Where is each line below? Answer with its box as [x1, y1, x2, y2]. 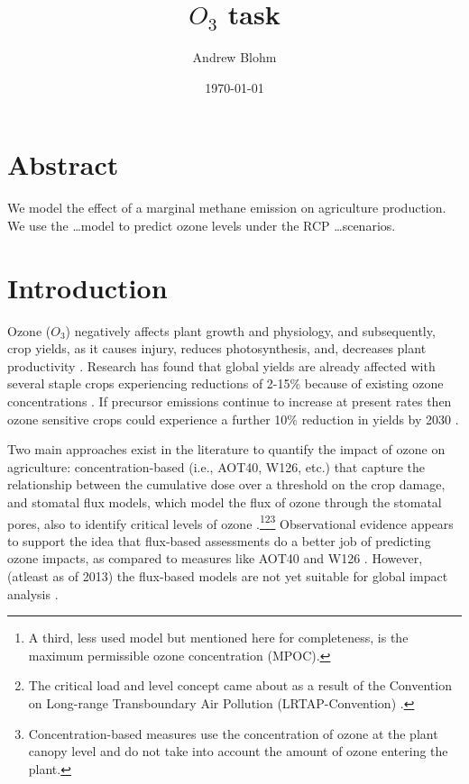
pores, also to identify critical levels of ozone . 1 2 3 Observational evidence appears [7, 511, 454, 533]
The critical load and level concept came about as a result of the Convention [28, 676, 452, 695]
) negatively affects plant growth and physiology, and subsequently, [65, 321, 436, 340]
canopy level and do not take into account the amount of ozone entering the [28, 742, 448, 761]
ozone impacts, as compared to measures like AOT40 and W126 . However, [7, 549, 423, 568]
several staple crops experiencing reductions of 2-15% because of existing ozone [7, 374, 444, 393]
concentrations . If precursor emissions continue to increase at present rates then [7, 391, 452, 410]
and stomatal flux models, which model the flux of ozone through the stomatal [7, 492, 442, 511]
